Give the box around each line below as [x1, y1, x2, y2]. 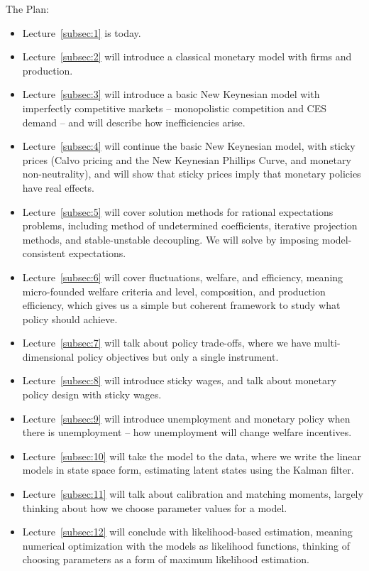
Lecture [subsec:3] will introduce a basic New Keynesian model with [22, 87, 320, 102]
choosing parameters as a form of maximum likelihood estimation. [22, 552, 309, 567]
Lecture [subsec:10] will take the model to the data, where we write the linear [22, 448, 362, 463]
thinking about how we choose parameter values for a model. [22, 500, 287, 515]
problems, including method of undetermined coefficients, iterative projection [22, 218, 358, 233]
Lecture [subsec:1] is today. [22, 25, 141, 40]
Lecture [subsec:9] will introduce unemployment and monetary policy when [22, 410, 351, 425]
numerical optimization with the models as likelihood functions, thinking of [22, 538, 350, 553]
